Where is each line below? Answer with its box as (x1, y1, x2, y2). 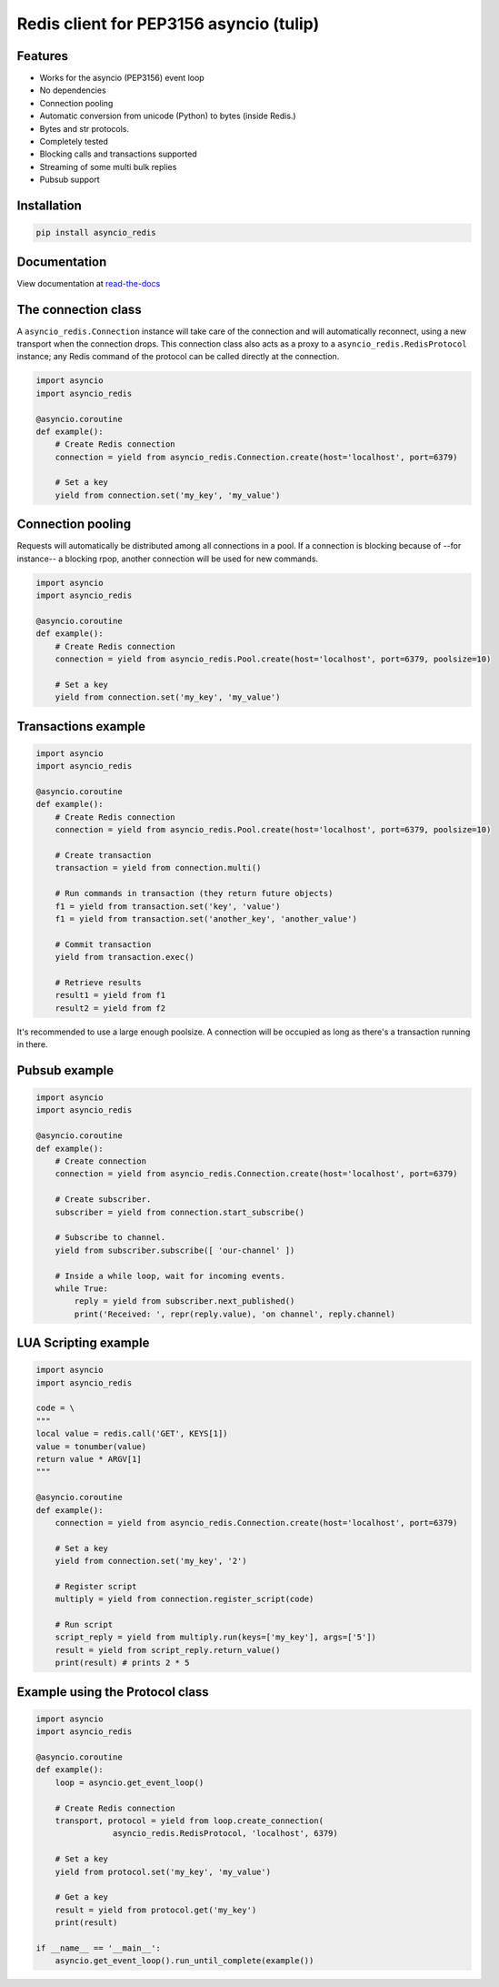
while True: (55, 1283, 109, 1294)
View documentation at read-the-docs (16, 277, 161, 288)
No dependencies (39, 85, 106, 96)
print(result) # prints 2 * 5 (55, 1658, 190, 1669)
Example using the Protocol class (16, 1684, 209, 1700)
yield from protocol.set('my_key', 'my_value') (55, 1866, 272, 1877)
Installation (16, 198, 82, 213)
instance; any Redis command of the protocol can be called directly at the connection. (16, 351, 340, 362)
